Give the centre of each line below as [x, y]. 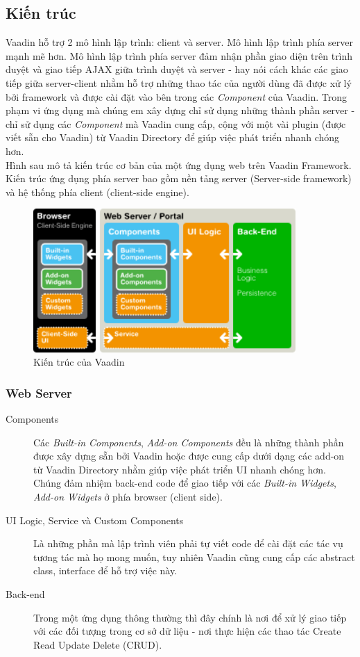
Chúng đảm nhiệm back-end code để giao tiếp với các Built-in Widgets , [185, 483]
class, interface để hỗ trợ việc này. [105, 570]
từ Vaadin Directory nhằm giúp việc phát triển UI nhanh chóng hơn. [180, 469]
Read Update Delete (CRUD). [98, 644]
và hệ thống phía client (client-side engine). [97, 192]
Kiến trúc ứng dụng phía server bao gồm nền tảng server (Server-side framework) [179, 178]
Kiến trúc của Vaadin [79, 362]
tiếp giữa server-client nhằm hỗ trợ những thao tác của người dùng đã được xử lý [179, 82]
